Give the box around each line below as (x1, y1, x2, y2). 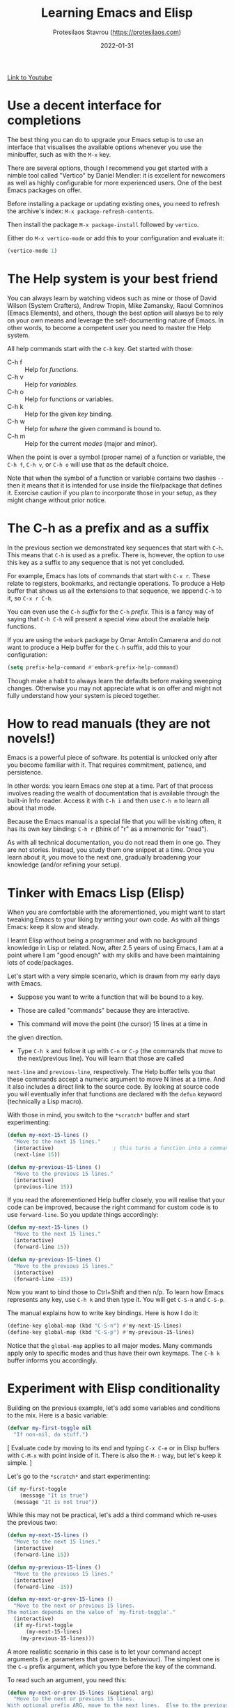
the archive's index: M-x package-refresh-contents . (7, 207, 155, 215)
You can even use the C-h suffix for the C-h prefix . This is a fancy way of (7, 607, 214, 616)
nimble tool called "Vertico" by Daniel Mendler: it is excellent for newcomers (7, 171, 226, 179)
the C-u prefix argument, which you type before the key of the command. (7, 1662, 217, 1670)
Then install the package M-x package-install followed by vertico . (7, 220, 199, 228)
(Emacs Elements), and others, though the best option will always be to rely (7, 309, 224, 317)
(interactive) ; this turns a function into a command (13, 1144, 232, 1152)
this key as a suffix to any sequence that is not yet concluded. (7, 558, 185, 566)
